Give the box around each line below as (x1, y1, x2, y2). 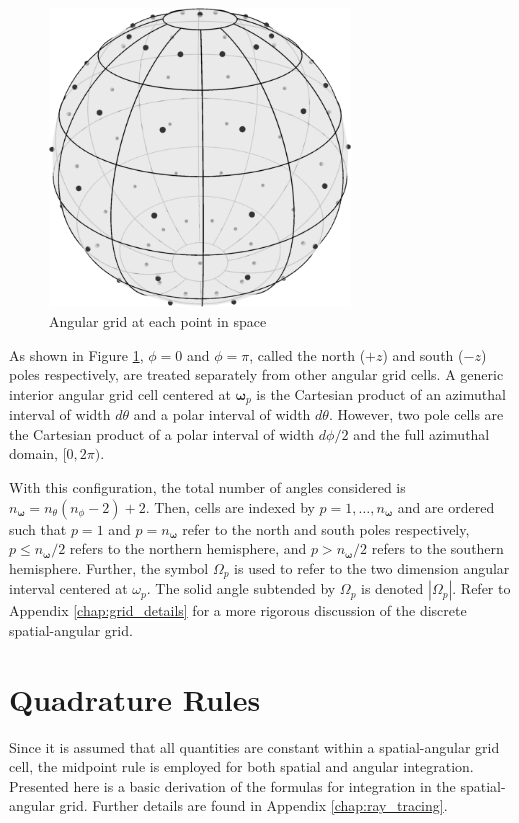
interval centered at (9, 578, 128, 599)
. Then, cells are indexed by (145, 496, 315, 517)
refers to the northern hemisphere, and (69, 538, 307, 559)
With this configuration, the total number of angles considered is (9, 477, 406, 498)
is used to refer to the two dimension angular (234, 557, 510, 578)
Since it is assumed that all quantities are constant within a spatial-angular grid (9, 736, 500, 757)
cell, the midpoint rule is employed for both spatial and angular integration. (9, 756, 474, 777)
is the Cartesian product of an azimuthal (256, 383, 506, 404)
